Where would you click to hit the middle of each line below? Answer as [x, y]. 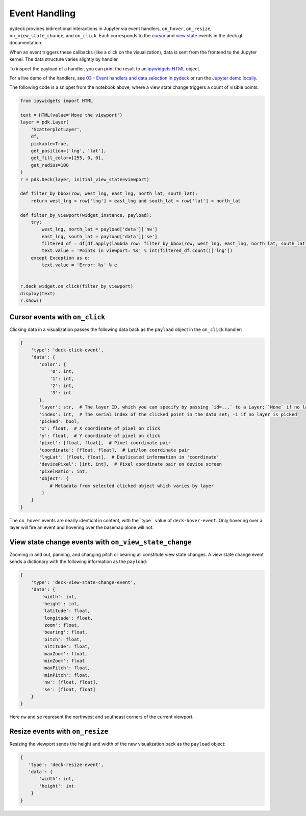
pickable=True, [50, 144]
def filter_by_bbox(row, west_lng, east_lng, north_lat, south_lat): [109, 194]
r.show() [31, 301]
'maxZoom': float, [65, 654]
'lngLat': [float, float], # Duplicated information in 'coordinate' [129, 457]
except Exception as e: [60, 258]
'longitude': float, [67, 618]
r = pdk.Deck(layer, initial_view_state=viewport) [85, 179]
